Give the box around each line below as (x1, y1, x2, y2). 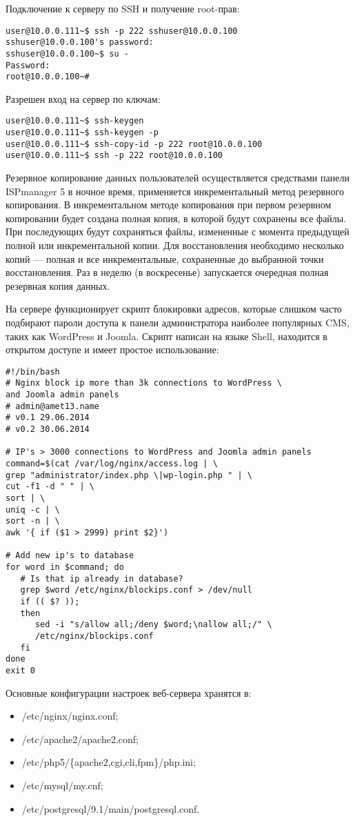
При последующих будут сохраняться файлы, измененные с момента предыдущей (6, 224, 349, 239)
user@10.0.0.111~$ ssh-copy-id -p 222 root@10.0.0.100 (6, 139, 263, 149)
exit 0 (6, 665, 35, 675)
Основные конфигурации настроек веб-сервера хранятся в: (6, 685, 252, 700)
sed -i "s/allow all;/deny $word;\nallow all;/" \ (34, 620, 272, 630)
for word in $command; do (6, 562, 124, 572)
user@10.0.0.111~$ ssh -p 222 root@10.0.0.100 (6, 150, 223, 161)
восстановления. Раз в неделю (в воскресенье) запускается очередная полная (6, 265, 329, 279)
